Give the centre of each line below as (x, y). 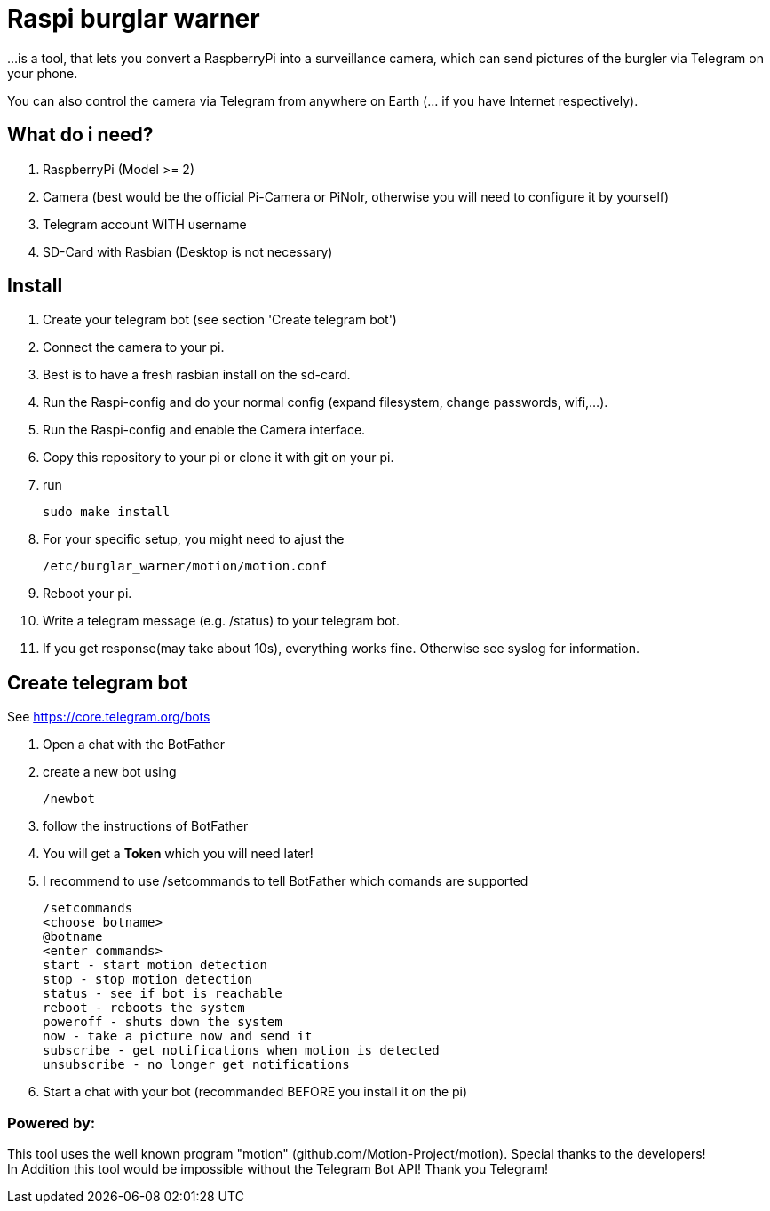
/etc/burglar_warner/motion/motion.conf (185, 566)
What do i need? (80, 135)
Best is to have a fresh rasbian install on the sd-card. (197, 375)
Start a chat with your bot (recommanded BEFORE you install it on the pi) (255, 1092)
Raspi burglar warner (134, 19)
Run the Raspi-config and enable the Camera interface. (204, 430)
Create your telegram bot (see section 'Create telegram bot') (220, 320)
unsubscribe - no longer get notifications (196, 1065)
